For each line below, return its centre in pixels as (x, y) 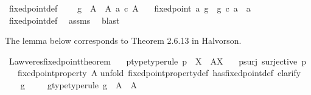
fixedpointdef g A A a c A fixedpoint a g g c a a (130, 8)
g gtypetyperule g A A (79, 84)
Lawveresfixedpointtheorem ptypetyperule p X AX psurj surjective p (157, 61)
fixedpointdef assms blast (64, 20)
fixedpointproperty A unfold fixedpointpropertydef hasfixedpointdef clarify (159, 73)
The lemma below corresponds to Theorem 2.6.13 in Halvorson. (123, 40)
